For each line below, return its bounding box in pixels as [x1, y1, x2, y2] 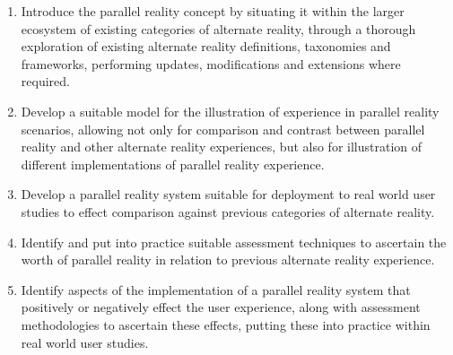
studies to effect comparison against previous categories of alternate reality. [21, 202, 435, 221]
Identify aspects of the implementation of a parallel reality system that [21, 280, 411, 299]
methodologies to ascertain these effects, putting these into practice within [21, 315, 431, 333]
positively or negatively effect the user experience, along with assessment [21, 298, 421, 316]
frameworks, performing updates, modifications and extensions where [21, 54, 401, 73]
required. [21, 72, 70, 91]
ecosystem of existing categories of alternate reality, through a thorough [21, 19, 416, 38]
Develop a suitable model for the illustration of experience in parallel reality [21, 101, 440, 120]
